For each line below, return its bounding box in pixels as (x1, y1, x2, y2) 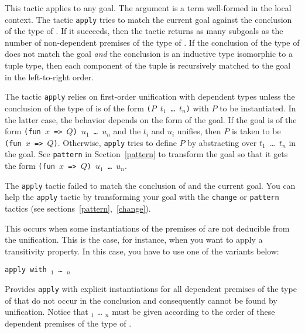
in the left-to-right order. (5, 70, 94, 83)
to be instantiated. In (220, 101, 296, 114)
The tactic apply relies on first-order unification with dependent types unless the (5, 90, 295, 103)
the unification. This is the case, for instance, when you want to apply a (5, 233, 263, 246)
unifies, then (177, 125, 221, 137)
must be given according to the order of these (112, 305, 275, 318)
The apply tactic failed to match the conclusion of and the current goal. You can (5, 179, 296, 191)
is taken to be (231, 125, 281, 137)
